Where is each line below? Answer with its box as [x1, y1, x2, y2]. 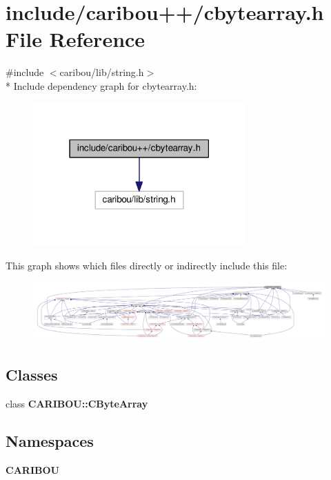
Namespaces [6, 430, 94, 451]
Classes [6, 364, 58, 385]
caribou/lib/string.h [59, 65, 144, 79]
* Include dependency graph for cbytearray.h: [6, 78, 197, 93]
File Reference [6, 25, 146, 53]
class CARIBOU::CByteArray [6, 396, 148, 410]
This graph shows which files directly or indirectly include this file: [6, 258, 288, 272]
